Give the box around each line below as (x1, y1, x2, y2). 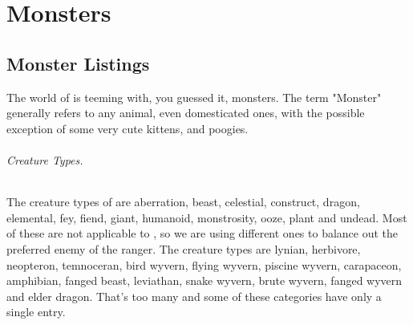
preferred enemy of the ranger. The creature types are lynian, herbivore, (6, 240, 361, 257)
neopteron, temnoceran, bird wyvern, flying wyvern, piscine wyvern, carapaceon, (6, 256, 402, 273)
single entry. (6, 303, 66, 320)
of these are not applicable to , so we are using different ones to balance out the (6, 225, 399, 242)
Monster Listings (6, 51, 150, 75)
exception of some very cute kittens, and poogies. (6, 120, 249, 136)
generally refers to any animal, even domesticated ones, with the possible (6, 104, 365, 121)
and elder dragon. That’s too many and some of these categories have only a (6, 287, 382, 304)
